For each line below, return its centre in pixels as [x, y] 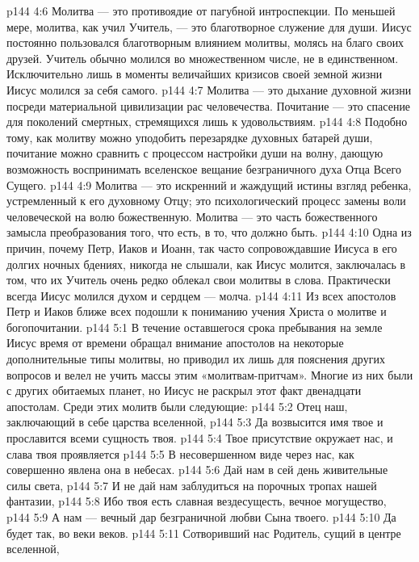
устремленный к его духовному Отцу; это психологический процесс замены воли [206, 201]
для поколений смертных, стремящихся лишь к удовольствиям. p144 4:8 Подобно [207, 122]
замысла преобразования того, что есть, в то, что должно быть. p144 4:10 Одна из [209, 232]
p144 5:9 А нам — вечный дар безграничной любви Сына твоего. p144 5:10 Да [201, 517]
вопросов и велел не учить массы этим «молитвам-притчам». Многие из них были [210, 374]
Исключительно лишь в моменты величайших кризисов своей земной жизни [195, 74]
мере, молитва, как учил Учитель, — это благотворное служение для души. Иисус [209, 26]
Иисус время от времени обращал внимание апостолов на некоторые [175, 343]
